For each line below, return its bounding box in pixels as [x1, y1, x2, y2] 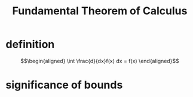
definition [5, 37, 55, 51]
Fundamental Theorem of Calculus [12, 4, 188, 18]
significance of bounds [5, 79, 123, 92]
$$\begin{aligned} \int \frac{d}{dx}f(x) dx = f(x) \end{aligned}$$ [20, 57, 180, 64]
